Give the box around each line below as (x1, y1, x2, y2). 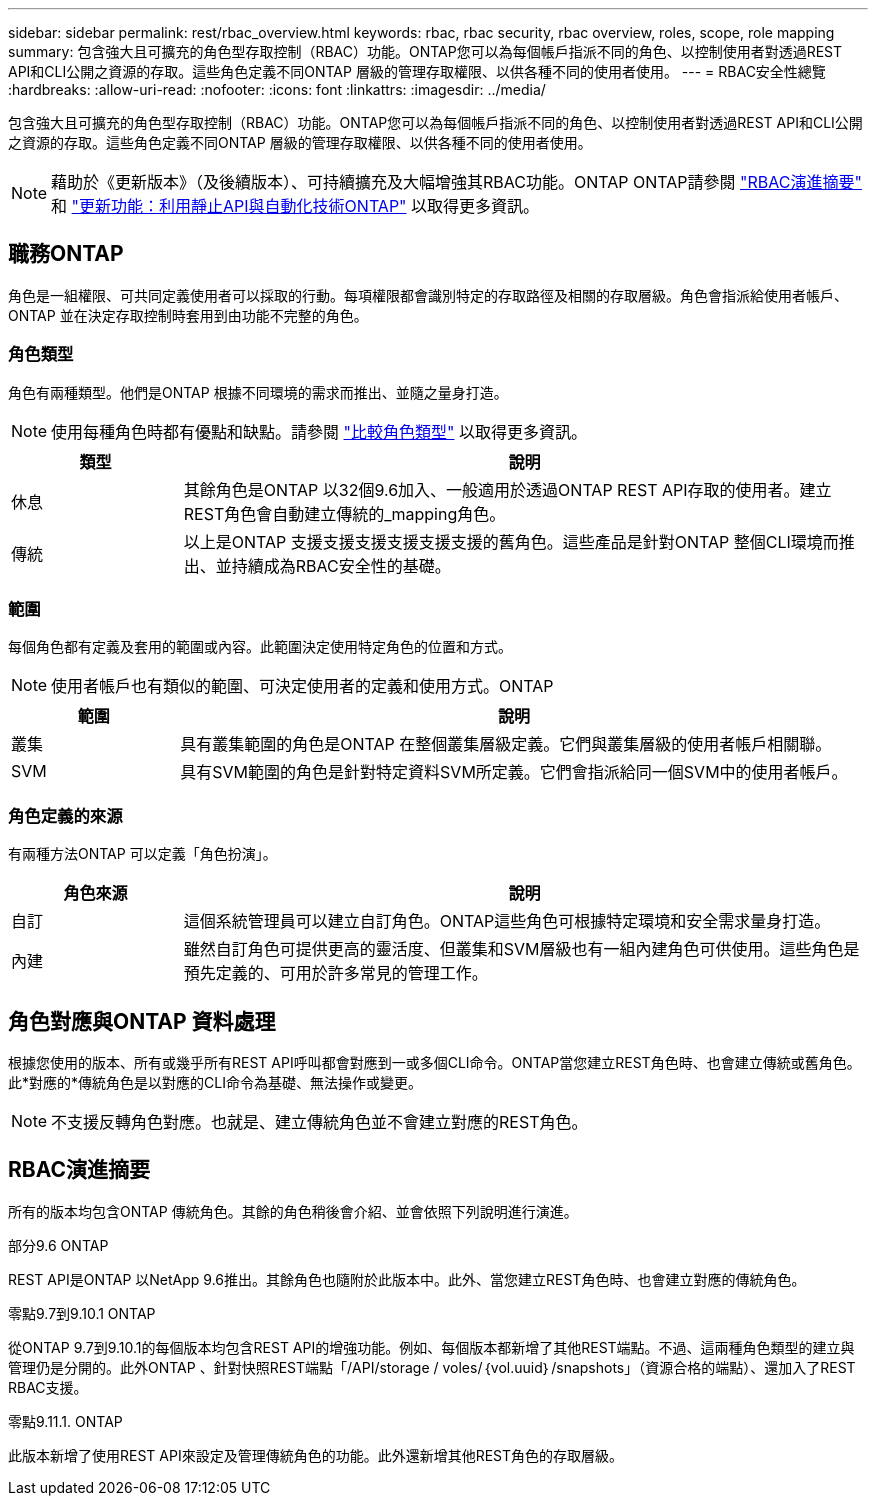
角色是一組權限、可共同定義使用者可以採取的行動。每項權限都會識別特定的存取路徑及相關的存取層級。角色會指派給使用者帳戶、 (8, 286, 848, 304)
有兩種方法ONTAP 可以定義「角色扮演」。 (8, 845, 277, 863)
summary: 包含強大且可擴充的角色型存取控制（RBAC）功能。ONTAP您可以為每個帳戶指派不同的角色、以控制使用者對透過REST (8, 43, 843, 60)
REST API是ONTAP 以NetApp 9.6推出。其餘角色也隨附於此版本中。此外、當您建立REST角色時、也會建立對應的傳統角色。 (8, 1270, 806, 1288)
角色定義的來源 (8, 805, 123, 826)
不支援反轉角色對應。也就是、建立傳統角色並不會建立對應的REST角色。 (51, 1111, 588, 1132)
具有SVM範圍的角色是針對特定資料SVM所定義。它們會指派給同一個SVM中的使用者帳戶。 (180, 762, 848, 783)
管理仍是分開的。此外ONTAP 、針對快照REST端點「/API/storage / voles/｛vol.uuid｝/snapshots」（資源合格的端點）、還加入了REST (8, 1358, 856, 1376)
